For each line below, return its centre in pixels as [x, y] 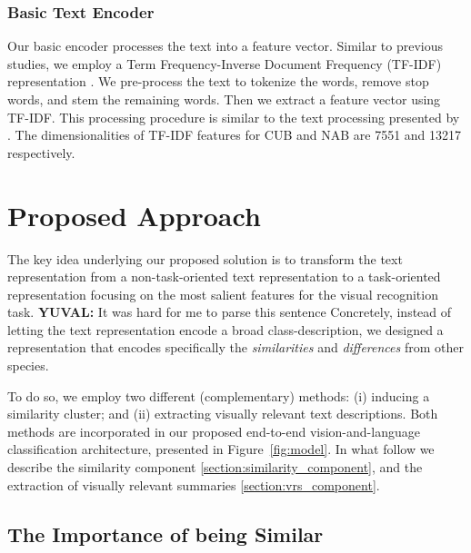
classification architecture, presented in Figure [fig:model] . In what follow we [221, 449]
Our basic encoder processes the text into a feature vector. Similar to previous [225, 46]
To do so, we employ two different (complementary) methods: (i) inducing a [219, 395]
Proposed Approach [134, 215]
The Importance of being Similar [165, 533]
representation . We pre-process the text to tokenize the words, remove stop [218, 81]
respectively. [41, 152]
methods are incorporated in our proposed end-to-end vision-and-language [214, 431]
